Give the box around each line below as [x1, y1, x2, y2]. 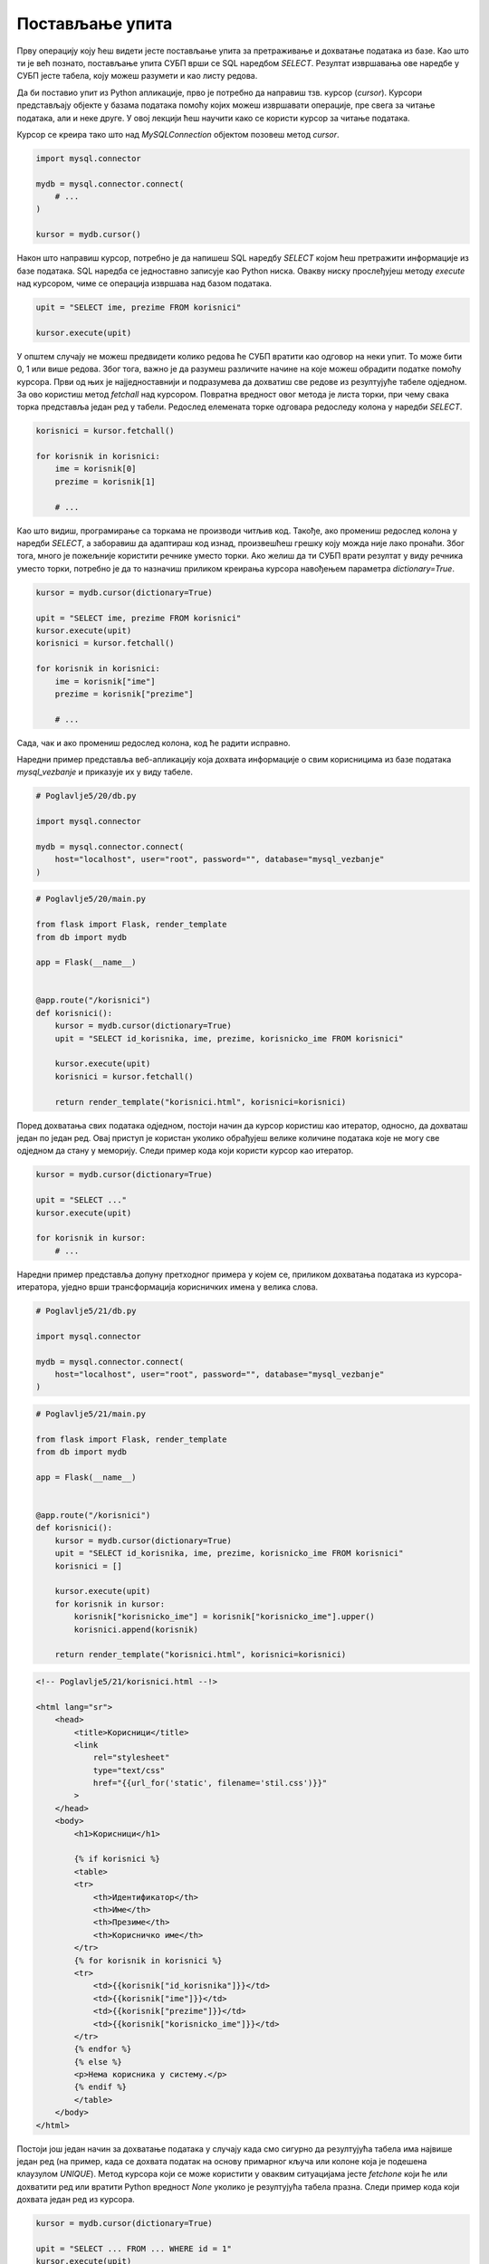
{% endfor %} [73, 2044, 132, 2055]
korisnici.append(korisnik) [73, 1624, 199, 1635]
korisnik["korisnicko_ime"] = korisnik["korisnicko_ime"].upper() [73, 1612, 376, 1622]
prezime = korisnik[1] [54, 476, 156, 486]
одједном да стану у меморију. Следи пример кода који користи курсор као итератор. [16, 1146, 354, 1156]
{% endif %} [73, 2082, 127, 2092]
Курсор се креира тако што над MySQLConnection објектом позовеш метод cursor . [16, 129, 340, 139]
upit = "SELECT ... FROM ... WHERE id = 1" [35, 2243, 233, 2254]
